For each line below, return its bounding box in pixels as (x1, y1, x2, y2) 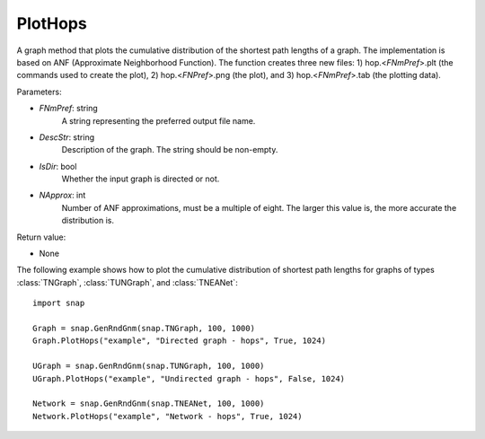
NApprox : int (39, 189, 86, 201)
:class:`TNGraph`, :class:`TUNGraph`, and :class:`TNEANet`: (16, 277, 238, 287)
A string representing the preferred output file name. (61, 115, 256, 126)
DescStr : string (39, 131, 94, 143)
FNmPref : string (39, 103, 98, 114)
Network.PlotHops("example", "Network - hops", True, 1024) (32, 411, 303, 421)
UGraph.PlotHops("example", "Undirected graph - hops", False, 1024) (32, 373, 346, 383)
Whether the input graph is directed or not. (61, 173, 220, 184)
